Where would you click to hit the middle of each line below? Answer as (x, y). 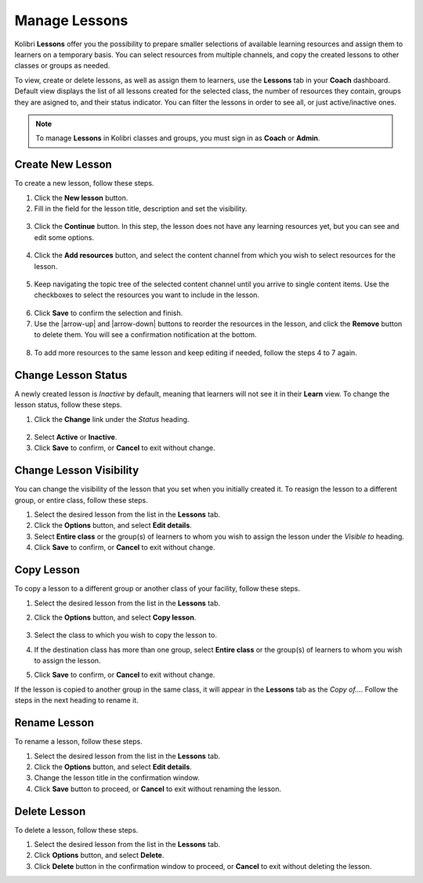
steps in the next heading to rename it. (76, 700)
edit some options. (64, 237)
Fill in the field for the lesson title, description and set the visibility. (141, 209)
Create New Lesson (63, 165)
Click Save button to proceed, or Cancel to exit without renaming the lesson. (158, 789)
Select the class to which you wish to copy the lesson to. (125, 635)
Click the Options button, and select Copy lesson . (115, 617)
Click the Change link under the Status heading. (112, 419)
